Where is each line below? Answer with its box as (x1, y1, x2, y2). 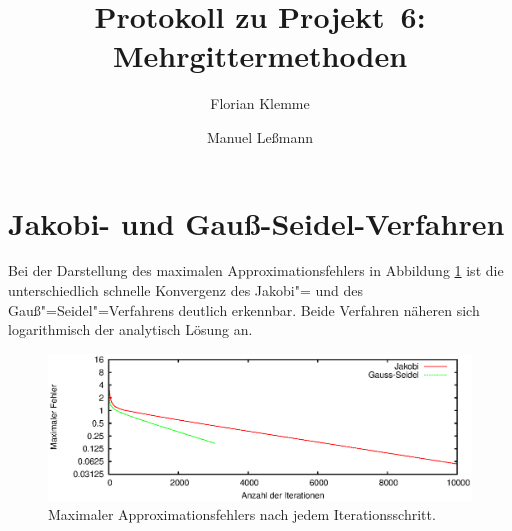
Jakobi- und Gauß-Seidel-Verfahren (8, 202, 505, 243)
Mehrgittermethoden (112, 35, 408, 76)
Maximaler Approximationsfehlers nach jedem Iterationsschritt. (48, 504, 436, 525)
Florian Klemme (210, 93, 310, 114)
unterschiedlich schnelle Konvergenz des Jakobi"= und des (8, 280, 364, 301)
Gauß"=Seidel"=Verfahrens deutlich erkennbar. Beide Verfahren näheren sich (8, 299, 480, 320)
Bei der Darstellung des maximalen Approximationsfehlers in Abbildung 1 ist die (8, 260, 504, 281)
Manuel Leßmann (207, 126, 313, 147)
